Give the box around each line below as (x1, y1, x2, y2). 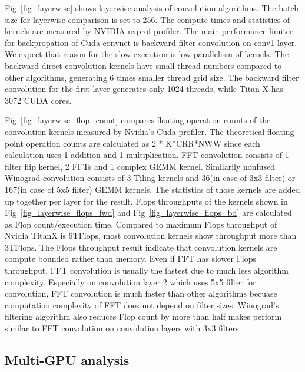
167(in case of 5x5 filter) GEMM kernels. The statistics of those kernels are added (5, 183, 300, 195)
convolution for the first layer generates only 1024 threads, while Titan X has (5, 83, 284, 95)
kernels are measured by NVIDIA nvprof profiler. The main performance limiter (5, 25, 293, 37)
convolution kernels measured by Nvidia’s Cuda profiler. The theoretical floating (5, 125, 294, 137)
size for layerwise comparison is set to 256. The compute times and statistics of (5, 13, 290, 25)
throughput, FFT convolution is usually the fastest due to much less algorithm (5, 264, 289, 276)
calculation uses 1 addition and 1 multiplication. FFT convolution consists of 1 (5, 149, 289, 161)
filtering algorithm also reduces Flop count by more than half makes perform (5, 310, 282, 322)
